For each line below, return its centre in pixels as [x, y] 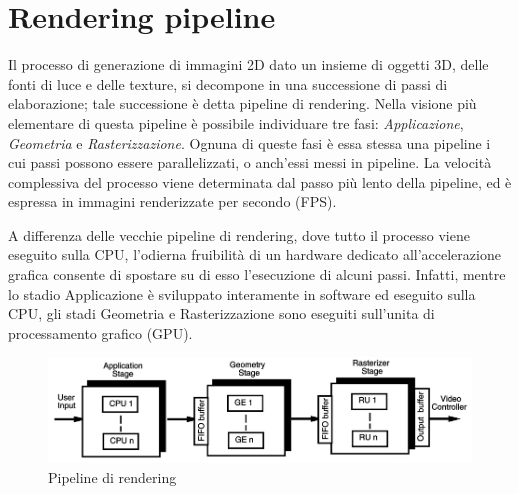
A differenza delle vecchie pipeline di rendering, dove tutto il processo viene [239, 234]
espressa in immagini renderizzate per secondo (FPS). [172, 201]
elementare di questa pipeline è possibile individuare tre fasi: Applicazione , [236, 122]
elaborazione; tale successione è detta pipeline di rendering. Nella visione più [242, 103]
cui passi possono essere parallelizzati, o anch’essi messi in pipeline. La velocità [250, 162]
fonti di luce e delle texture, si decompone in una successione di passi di [228, 83]
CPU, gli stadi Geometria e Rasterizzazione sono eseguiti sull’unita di [221, 313]
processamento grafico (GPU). [100, 332]
